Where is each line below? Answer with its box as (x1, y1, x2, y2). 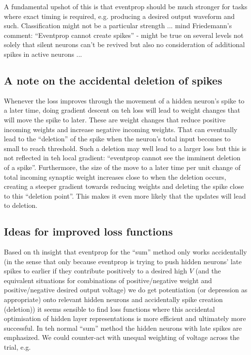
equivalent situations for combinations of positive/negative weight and (4, 275, 212, 285)
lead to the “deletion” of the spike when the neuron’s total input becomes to (4, 134, 231, 144)
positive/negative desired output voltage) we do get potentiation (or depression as (4, 285, 248, 295)
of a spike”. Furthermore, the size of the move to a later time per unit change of (4, 162, 241, 172)
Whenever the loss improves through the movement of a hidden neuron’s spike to (4, 95, 245, 105)
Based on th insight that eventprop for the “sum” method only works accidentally (4, 247, 247, 257)
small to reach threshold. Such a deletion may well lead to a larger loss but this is (4, 143, 247, 153)
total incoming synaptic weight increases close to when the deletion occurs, (4, 171, 226, 182)
